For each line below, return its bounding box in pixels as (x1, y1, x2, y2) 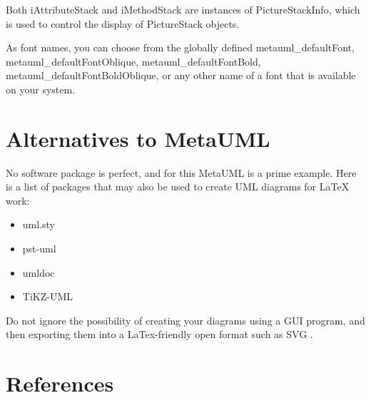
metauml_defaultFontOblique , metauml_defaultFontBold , (6, 53, 261, 68)
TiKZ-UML (22, 289, 73, 304)
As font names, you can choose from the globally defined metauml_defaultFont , (6, 40, 355, 55)
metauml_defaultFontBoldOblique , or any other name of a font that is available (6, 68, 356, 83)
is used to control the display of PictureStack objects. (6, 16, 240, 31)
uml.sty (22, 217, 55, 232)
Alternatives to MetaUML (6, 123, 270, 153)
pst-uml (22, 241, 56, 256)
